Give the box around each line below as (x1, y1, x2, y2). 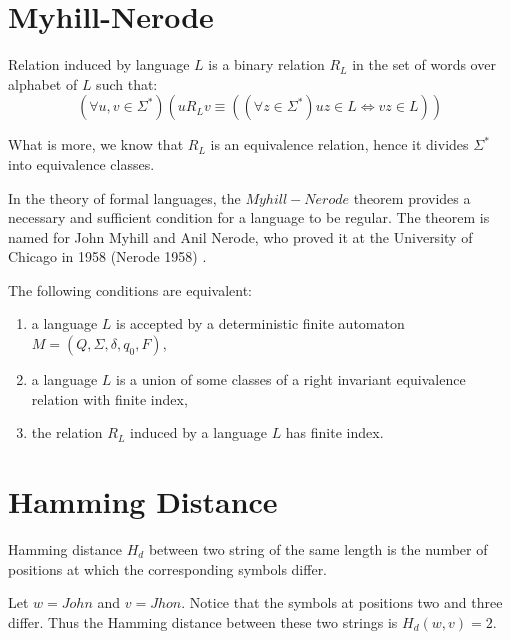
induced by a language (130, 422, 267, 443)
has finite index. (285, 422, 384, 443)
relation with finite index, (31, 388, 188, 409)
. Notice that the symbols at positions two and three (181, 592, 503, 613)
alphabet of (8, 73, 78, 94)
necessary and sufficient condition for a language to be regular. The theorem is (8, 207, 490, 228)
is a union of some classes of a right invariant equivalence (116, 369, 466, 390)
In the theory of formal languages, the (8, 187, 241, 208)
